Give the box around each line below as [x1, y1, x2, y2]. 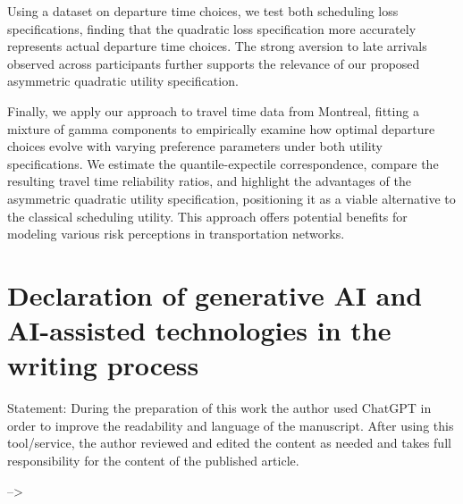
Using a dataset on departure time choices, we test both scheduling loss [7, 2, 399, 20]
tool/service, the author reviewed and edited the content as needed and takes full [7, 433, 451, 452]
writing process [7, 347, 199, 383]
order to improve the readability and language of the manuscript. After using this [7, 416, 454, 434]
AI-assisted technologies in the [7, 312, 391, 349]
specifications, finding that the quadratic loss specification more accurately [7, 19, 417, 38]
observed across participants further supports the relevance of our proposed [7, 54, 420, 72]
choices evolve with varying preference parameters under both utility [7, 137, 383, 155]
